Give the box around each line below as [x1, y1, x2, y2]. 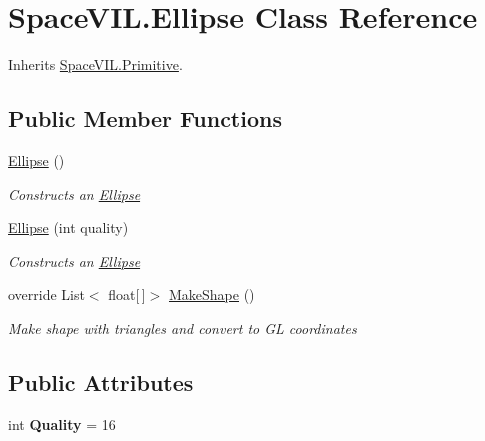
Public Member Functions [8, 103, 282, 134]
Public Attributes [8, 366, 194, 397]
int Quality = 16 [8, 413, 116, 434]
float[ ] [108, 284, 146, 305]
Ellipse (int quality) [8, 217, 129, 238]
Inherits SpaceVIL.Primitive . [8, 54, 183, 75]
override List [8, 284, 85, 305]
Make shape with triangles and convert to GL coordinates [8, 317, 357, 338]
